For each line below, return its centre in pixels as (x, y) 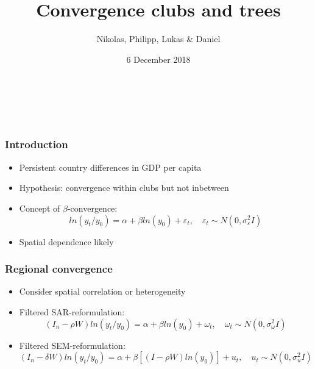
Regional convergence (59, 269)
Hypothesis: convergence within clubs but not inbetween (124, 188)
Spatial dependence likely (66, 241)
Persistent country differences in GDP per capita (110, 167)
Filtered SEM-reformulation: (72, 345)
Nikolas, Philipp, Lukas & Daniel (158, 39)
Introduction (37, 144)
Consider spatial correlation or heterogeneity (102, 291)
